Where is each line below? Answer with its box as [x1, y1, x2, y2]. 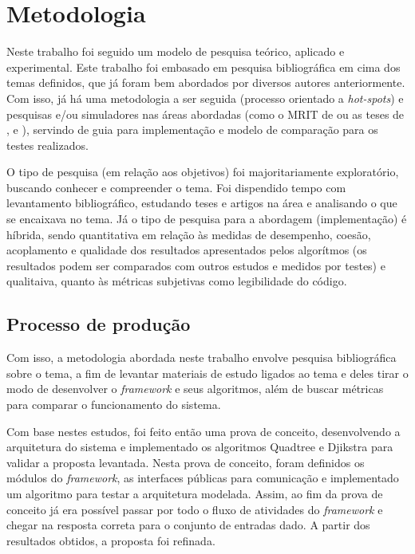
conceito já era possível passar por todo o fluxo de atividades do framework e [6, 501, 383, 517]
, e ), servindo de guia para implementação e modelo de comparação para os [6, 121, 378, 138]
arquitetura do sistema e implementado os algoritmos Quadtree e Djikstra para [6, 438, 393, 455]
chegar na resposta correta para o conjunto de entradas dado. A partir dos [6, 517, 370, 533]
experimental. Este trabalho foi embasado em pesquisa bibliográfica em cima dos [6, 58, 401, 75]
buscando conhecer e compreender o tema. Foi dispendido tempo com [6, 179, 346, 195]
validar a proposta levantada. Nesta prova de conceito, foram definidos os [6, 454, 365, 470]
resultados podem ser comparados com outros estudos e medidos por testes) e [6, 257, 385, 273]
